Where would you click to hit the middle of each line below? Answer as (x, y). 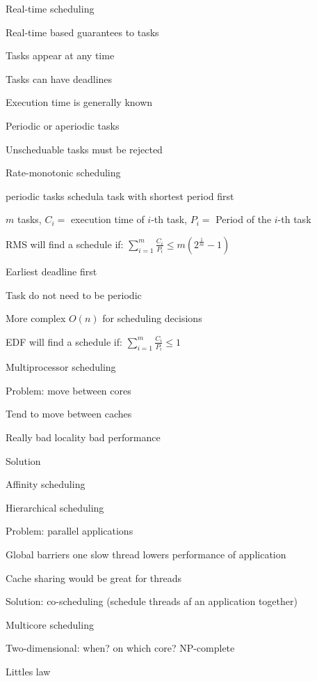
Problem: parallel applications (70, 531)
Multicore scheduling (50, 624)
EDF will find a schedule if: (64, 341)
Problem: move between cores (68, 390)
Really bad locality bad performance (83, 437)
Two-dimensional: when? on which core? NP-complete (120, 648)
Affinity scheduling (46, 484)
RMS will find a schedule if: (65, 244)
